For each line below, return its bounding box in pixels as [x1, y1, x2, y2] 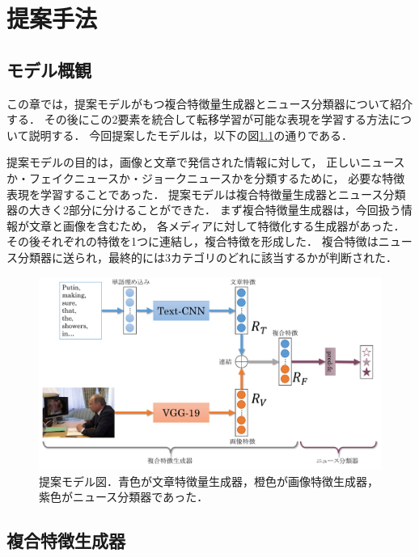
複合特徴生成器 [6, 528, 125, 553]
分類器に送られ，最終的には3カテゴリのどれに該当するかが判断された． [17, 248, 397, 265]
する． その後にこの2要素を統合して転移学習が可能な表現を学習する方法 [6, 111, 389, 128]
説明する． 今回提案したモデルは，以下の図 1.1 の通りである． [28, 126, 353, 143]
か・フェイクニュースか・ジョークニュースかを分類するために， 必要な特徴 [6, 169, 405, 186]
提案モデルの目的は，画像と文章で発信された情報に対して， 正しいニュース [6, 154, 405, 171]
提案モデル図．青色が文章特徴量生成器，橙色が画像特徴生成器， [39, 472, 379, 489]
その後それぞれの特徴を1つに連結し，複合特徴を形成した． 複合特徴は [6, 233, 379, 250]
